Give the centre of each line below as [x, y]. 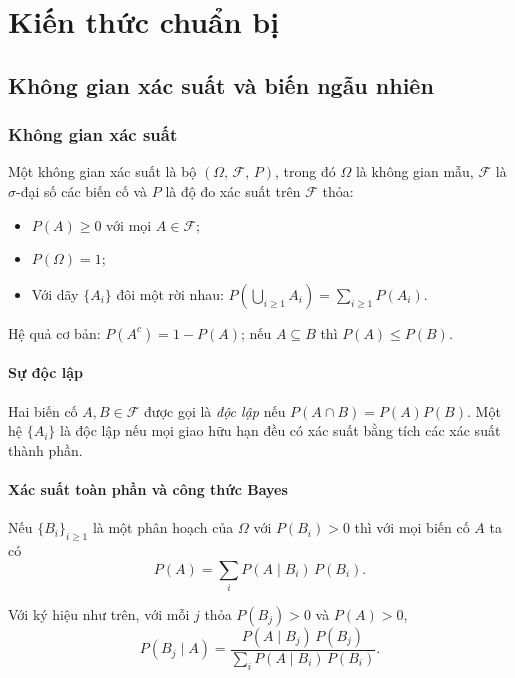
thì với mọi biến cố [412, 527]
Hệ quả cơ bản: [54, 332]
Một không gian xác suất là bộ [102, 171]
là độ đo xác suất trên [233, 190]
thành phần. [45, 449]
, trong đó [305, 171]
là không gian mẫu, [414, 171]
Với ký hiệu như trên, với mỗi [99, 613]
